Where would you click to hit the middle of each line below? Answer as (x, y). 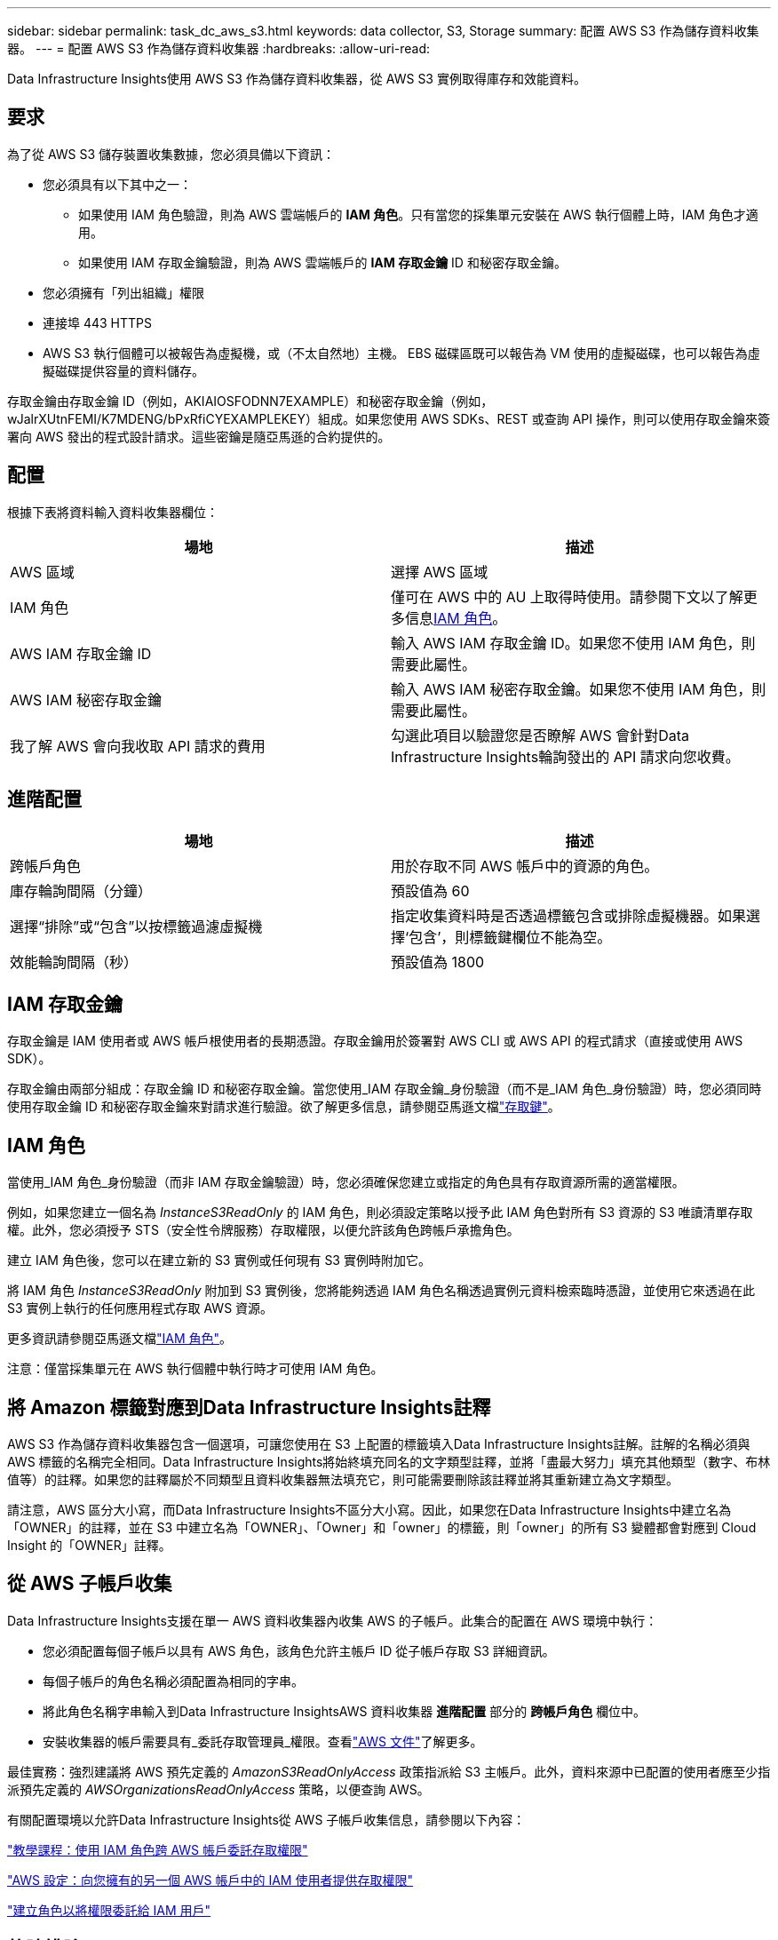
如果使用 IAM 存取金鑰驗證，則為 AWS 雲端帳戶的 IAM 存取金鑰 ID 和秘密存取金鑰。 (322, 262)
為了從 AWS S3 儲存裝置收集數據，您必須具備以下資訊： (171, 154)
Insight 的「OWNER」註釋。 (89, 1546)
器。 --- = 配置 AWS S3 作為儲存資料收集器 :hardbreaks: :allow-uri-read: (219, 48)
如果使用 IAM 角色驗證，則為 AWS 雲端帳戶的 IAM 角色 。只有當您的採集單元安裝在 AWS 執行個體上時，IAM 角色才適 (418, 214)
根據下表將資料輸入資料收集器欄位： (113, 512)
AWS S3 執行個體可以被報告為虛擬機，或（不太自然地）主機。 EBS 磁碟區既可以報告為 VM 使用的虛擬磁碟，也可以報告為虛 (401, 353)
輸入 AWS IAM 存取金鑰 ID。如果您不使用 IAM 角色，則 (573, 643)
